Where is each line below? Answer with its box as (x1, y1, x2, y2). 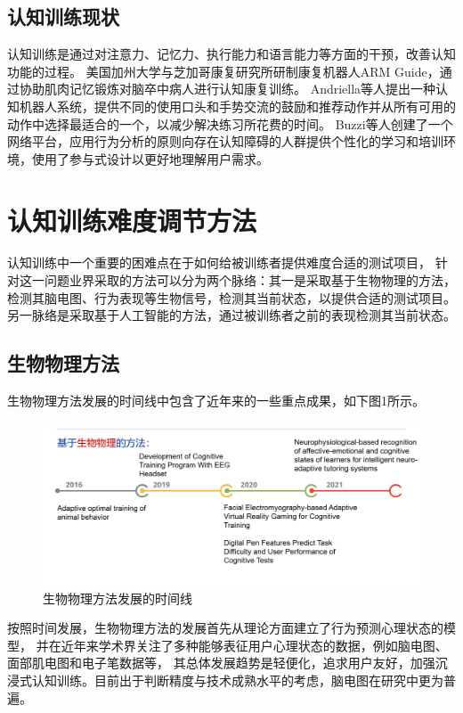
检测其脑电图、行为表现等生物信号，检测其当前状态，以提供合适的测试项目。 (7, 288, 456, 307)
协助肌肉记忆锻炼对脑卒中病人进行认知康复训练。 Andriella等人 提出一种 (19, 79, 436, 98)
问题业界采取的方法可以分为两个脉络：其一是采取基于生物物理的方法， (44, 271, 456, 290)
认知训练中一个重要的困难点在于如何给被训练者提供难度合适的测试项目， (7, 253, 431, 272)
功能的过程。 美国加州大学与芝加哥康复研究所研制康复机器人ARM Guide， (7, 61, 440, 80)
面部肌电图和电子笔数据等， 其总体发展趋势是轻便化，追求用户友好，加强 (7, 653, 435, 672)
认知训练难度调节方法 (7, 201, 257, 238)
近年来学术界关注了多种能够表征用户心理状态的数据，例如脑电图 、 (61, 635, 448, 654)
